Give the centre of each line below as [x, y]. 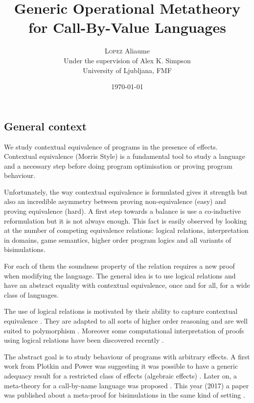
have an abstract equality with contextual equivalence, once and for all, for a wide [127, 285]
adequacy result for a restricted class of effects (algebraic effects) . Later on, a [121, 375]
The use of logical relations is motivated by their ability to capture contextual [121, 311]
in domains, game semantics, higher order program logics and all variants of [118, 239]
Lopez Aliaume [127, 51]
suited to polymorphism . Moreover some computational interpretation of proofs [124, 330]
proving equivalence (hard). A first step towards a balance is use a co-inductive [122, 211]
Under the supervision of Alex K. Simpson [127, 60]
